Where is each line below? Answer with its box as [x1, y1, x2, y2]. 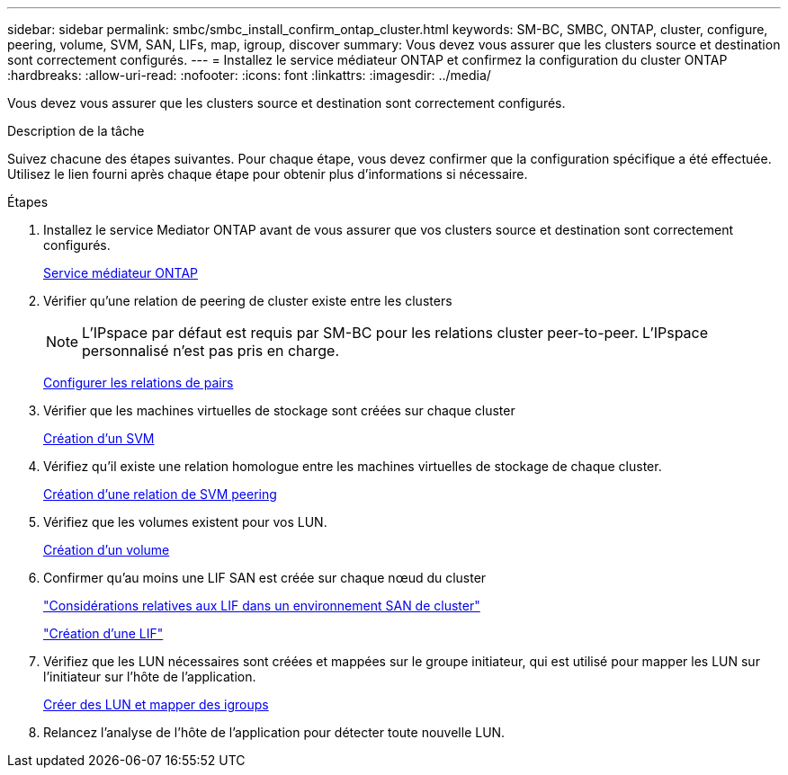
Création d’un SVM [43, 431, 155, 446]
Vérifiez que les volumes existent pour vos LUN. [43, 514, 327, 530]
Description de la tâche [7, 123, 145, 138]
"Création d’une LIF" [43, 626, 164, 641]
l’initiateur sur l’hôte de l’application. [43, 669, 256, 684]
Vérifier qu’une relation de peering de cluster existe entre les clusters [43, 293, 452, 308]
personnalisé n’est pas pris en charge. [82, 342, 340, 360]
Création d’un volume [43, 542, 170, 557]
